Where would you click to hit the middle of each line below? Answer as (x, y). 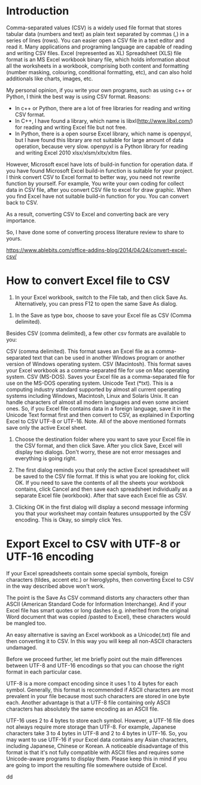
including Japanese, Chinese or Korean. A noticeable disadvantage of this (98, 746)
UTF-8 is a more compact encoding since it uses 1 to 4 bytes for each (92, 683)
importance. (21, 221)
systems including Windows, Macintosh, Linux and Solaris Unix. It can (92, 395)
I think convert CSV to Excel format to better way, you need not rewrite (93, 177)
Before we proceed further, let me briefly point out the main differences (94, 659)
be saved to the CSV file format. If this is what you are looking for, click (102, 476)
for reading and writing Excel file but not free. (71, 127)
